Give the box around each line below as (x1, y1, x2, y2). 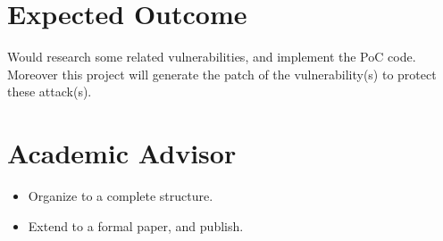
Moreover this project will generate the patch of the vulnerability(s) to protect (7, 64, 437, 83)
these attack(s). (7, 82, 92, 101)
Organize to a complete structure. (28, 187, 213, 205)
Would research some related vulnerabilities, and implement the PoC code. (7, 47, 416, 66)
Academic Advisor (7, 135, 237, 171)
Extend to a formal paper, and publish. (28, 216, 244, 235)
